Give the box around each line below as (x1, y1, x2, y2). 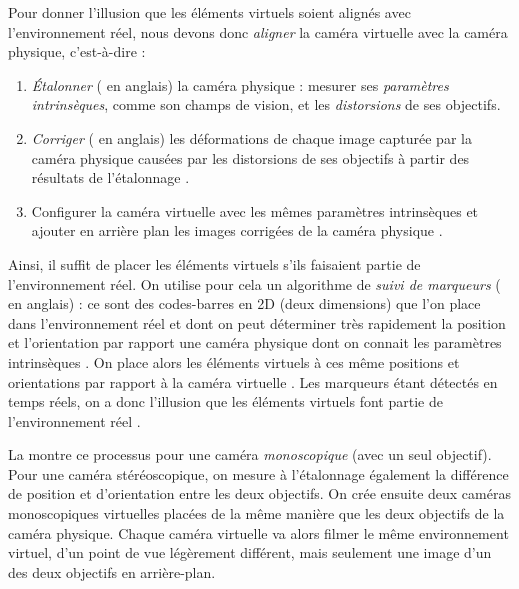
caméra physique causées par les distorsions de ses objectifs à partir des (31, 147, 470, 168)
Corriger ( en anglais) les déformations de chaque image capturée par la (31, 127, 472, 148)
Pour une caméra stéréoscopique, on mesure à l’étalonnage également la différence (8, 463, 509, 484)
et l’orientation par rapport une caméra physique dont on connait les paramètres (8, 332, 502, 353)
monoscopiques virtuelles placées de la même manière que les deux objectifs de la (8, 503, 505, 524)
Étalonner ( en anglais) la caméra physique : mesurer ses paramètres (31, 74, 449, 95)
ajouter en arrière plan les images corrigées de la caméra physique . (31, 220, 443, 241)
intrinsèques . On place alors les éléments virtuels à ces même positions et (8, 351, 460, 372)
